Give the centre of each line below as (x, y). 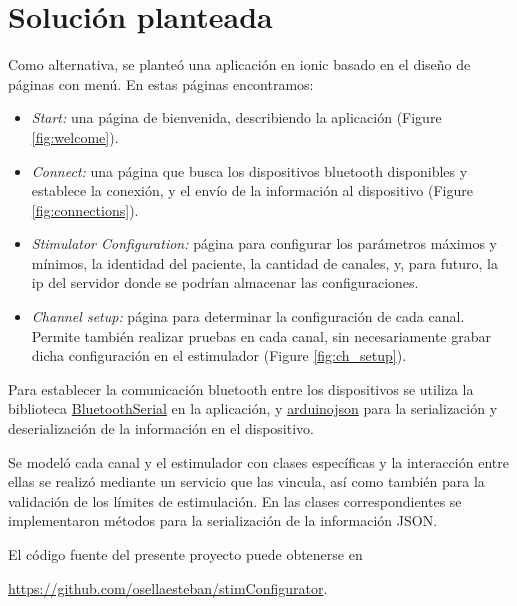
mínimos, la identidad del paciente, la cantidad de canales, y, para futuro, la (264, 262)
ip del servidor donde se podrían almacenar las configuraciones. (225, 282)
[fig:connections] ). (85, 209)
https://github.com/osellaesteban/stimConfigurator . (168, 587)
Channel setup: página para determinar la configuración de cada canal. (248, 316)
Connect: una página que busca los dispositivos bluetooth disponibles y (249, 170)
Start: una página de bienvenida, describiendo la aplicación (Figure (236, 117)
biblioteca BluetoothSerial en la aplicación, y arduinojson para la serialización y (253, 408)
